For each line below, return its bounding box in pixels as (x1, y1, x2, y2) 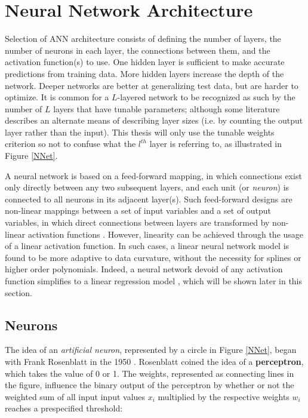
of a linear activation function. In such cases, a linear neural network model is (5, 239, 289, 252)
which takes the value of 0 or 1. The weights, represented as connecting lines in (5, 367, 294, 379)
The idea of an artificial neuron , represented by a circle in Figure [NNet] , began (5, 343, 297, 356)
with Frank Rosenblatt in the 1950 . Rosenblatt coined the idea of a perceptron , (5, 355, 304, 367)
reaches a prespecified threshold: (5, 402, 123, 414)
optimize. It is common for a (5, 91, 109, 103)
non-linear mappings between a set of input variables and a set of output (5, 204, 272, 217)
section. (5, 286, 32, 299)
